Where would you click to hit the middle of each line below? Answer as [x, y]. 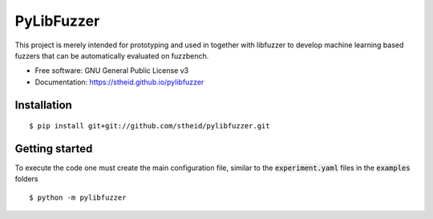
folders [26, 179]
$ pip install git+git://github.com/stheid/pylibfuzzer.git [150, 126]
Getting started [54, 148]
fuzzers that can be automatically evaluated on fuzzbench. [112, 55]
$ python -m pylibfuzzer [78, 197]
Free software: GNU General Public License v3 [112, 71]
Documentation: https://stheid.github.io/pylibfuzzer [119, 82]
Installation [43, 105]
